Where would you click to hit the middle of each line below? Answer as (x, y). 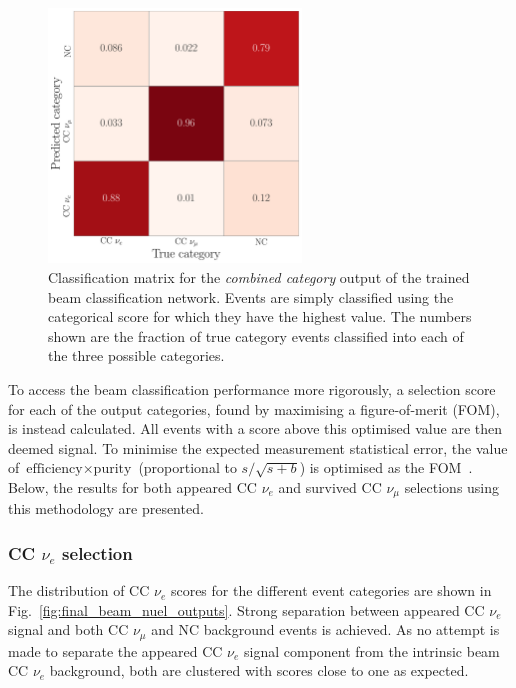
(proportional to (187, 467)
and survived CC (330, 486)
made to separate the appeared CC (115, 650)
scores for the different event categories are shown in (331, 590)
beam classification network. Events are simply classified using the (251, 296)
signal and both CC (68, 629)
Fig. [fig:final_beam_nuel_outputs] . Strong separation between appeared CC (246, 609)
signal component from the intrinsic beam (372, 650)
